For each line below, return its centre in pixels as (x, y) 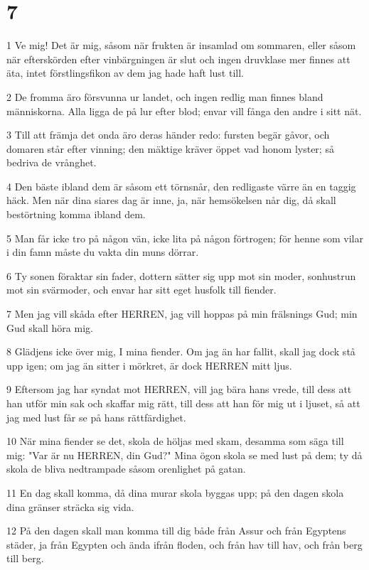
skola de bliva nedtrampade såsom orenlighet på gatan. (126, 469)
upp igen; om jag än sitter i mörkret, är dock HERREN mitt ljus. (149, 365)
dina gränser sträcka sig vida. (70, 506)
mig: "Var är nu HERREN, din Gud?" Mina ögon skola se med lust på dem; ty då (184, 455)
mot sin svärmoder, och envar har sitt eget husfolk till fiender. (141, 290)
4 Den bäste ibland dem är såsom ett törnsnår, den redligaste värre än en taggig (181, 186)
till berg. (25, 558)
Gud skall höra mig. (50, 327)
